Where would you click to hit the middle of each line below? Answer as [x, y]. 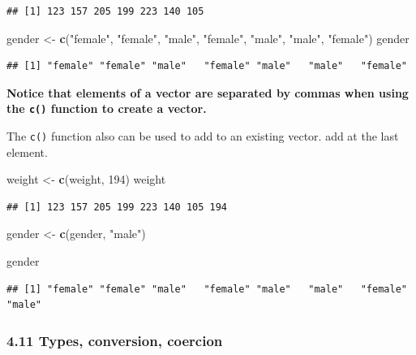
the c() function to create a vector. [107, 108]
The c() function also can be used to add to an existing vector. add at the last [203, 136]
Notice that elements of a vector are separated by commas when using [208, 92]
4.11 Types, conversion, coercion [115, 340]
